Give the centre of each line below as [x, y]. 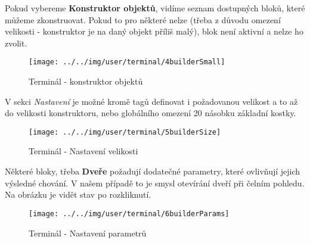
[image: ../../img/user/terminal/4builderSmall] [127, 62]
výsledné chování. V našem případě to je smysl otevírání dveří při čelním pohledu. [155, 183]
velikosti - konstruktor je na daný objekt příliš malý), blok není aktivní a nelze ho [154, 31]
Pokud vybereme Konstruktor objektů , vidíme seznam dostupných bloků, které [155, 8]
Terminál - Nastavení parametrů [88, 233]
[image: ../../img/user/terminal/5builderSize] [125, 132]
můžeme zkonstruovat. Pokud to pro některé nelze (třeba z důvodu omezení [143, 19]
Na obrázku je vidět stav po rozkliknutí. [78, 194]
